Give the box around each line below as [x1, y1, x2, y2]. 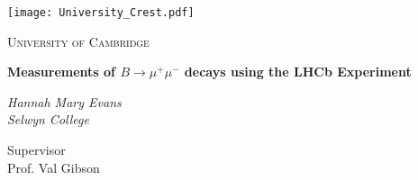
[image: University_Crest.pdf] [7, 6, 195, 19]
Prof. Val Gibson [7, 157, 100, 176]
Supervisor [7, 140, 66, 159]
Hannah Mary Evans [7, 92, 122, 111]
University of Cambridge [7, 31, 150, 50]
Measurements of [7, 62, 116, 81]
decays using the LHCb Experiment [184, 62, 412, 81]
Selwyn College [7, 110, 89, 129]
